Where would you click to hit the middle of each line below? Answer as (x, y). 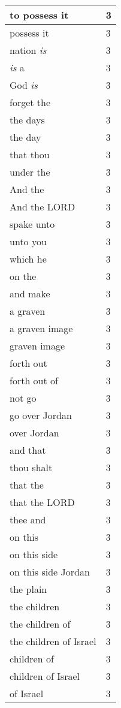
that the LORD (42, 502)
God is (24, 85)
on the (23, 276)
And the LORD (43, 207)
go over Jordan (41, 415)
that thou (30, 154)
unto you (28, 241)
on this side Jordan (50, 572)
